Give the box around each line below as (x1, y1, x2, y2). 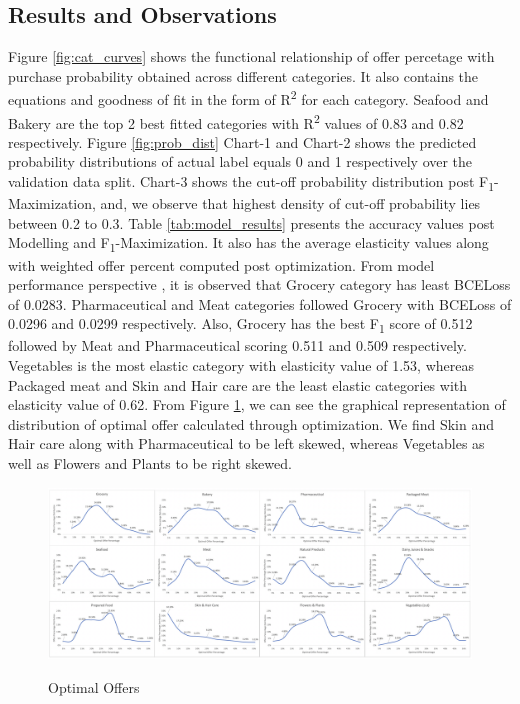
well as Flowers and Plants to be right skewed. (8, 452, 292, 473)
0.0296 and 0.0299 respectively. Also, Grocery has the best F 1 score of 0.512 (8, 313, 473, 337)
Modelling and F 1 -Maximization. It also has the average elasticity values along (8, 232, 489, 256)
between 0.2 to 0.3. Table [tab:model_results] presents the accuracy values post (8, 212, 495, 233)
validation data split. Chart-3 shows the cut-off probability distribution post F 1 (8, 171, 495, 194)
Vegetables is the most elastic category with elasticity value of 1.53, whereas (8, 355, 474, 376)
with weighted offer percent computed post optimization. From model (8, 254, 435, 275)
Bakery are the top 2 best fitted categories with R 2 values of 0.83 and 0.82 (8, 109, 464, 133)
